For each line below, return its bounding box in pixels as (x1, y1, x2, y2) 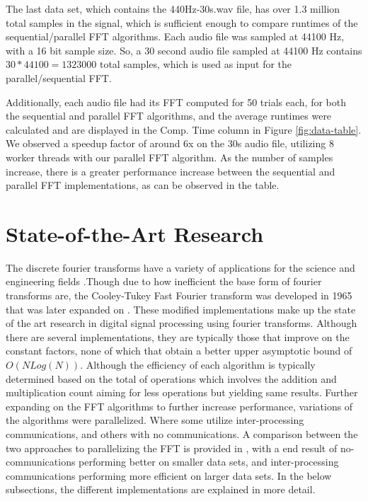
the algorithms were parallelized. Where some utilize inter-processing (6, 413, 304, 427)
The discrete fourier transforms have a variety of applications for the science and (6, 260, 355, 275)
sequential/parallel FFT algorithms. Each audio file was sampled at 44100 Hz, (6, 29, 345, 44)
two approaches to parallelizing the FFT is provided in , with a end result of (6, 440, 338, 455)
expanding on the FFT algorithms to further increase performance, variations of (6, 398, 353, 413)
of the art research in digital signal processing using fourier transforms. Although (6, 316, 357, 330)
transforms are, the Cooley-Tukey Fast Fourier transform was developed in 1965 (6, 288, 352, 303)
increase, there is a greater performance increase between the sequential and (6, 163, 335, 178)
